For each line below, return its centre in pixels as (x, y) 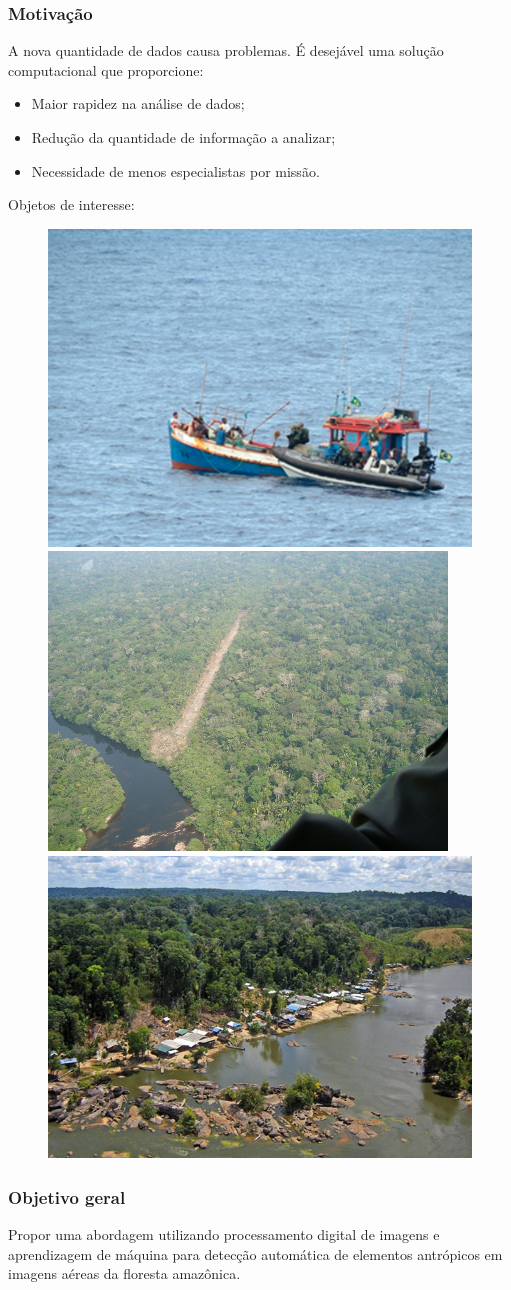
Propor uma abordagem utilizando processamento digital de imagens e (224, 1233)
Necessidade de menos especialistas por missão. (175, 170)
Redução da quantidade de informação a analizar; (183, 137)
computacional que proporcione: (106, 69)
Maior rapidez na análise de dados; (138, 103)
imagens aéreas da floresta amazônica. (124, 1273)
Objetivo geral (67, 1196)
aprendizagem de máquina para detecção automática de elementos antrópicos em (255, 1253)
